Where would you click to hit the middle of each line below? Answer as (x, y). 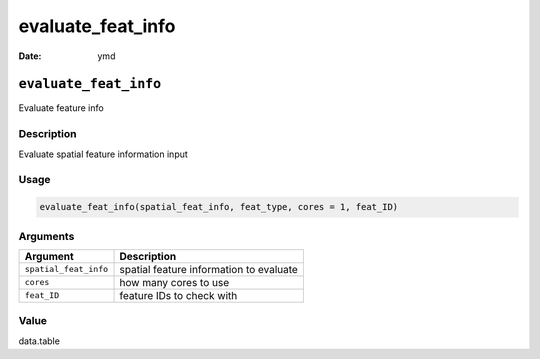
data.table (39, 341)
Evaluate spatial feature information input (103, 154)
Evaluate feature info (61, 108)
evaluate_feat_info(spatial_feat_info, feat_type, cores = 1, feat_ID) (219, 207)
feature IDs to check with (178, 295)
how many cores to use (174, 282)
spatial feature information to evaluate (209, 269)
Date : (30, 56)
